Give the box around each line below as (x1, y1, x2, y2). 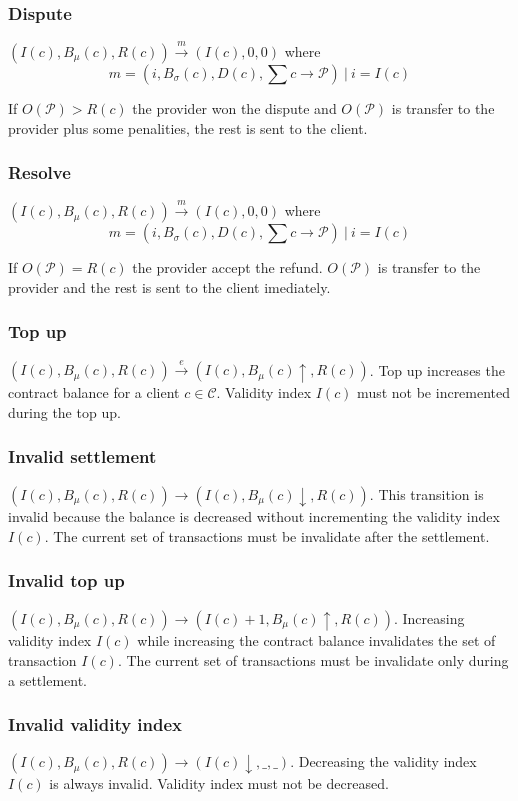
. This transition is (369, 483, 484, 504)
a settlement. (8, 669, 88, 690)
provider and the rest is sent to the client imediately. (8, 276, 331, 297)
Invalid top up (8, 568, 125, 593)
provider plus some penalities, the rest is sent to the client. (8, 117, 368, 138)
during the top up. (8, 401, 121, 422)
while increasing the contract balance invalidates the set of (137, 630, 496, 651)
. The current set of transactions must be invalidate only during (117, 649, 509, 670)
